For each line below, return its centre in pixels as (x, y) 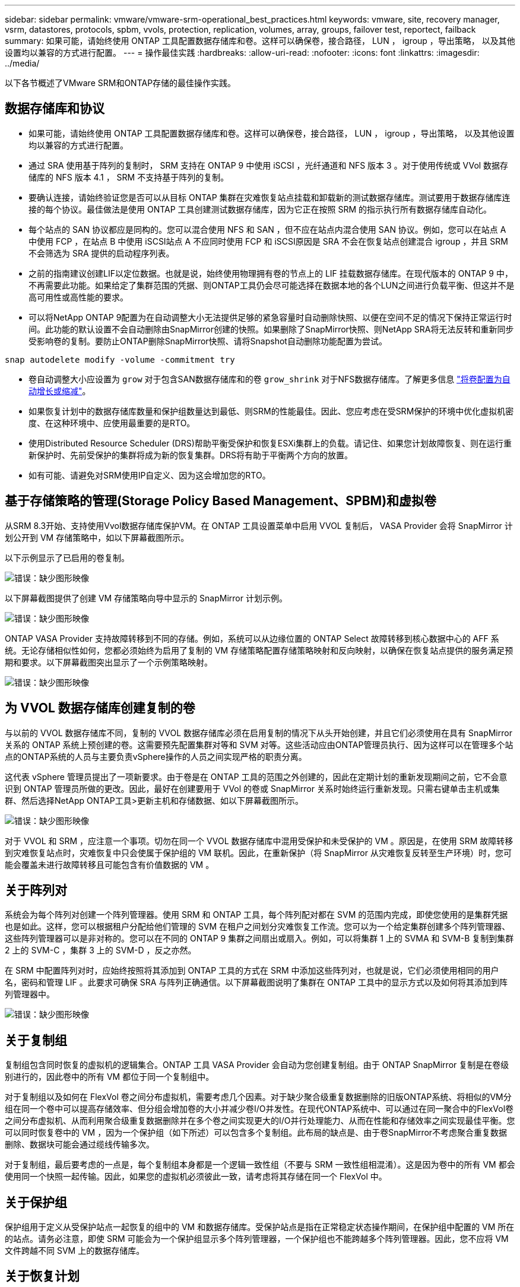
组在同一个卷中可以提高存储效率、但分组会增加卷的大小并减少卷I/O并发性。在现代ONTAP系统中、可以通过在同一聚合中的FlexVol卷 (259, 1109)
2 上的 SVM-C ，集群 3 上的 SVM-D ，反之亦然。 (101, 950)
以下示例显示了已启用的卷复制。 (67, 557)
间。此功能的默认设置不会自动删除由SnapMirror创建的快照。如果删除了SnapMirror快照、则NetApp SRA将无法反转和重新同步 (271, 329)
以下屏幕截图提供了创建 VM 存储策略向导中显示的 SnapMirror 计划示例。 (146, 598)
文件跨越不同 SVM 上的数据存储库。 (75, 1251)
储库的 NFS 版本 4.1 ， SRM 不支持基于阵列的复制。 (129, 177)
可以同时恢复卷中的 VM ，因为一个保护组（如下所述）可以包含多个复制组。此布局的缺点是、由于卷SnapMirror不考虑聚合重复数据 (256, 1133)
